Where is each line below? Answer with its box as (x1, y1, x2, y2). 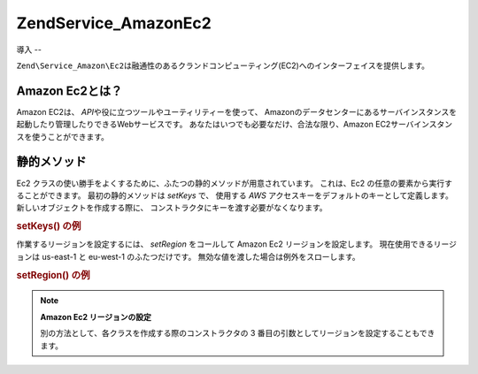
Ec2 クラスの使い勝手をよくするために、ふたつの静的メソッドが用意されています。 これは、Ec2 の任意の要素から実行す (16, 178, 453, 188)
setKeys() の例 (16, 220, 81, 233)
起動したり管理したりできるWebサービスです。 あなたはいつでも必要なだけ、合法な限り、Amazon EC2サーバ (16, 119, 414, 130)
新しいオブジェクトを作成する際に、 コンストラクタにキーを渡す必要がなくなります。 (16, 202, 328, 213)
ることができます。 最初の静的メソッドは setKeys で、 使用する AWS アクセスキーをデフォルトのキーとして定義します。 (16, 190, 453, 201)
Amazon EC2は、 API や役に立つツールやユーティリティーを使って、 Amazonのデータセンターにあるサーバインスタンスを (16, 106, 458, 117)
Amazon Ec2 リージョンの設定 (40, 311, 152, 322)
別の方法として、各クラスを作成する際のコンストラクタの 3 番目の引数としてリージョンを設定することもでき (40, 328, 436, 339)
